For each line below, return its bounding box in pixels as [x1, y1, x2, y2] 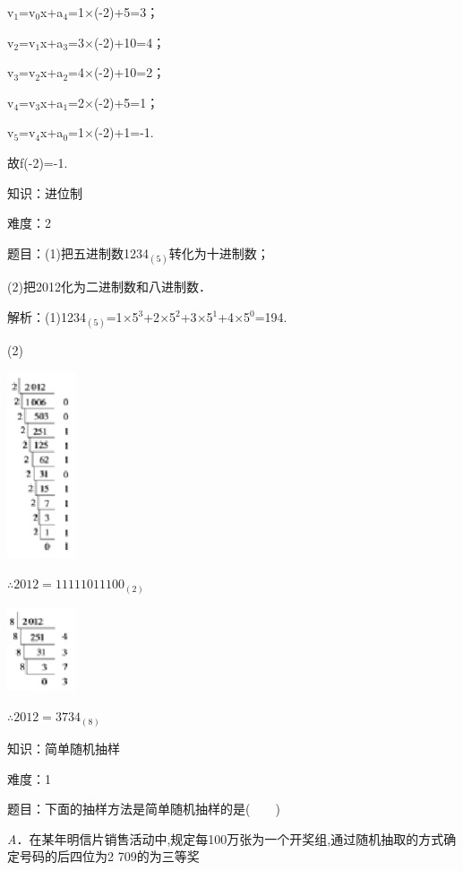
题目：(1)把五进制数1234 [7, 243, 149, 262]
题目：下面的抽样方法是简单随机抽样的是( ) [7, 799, 280, 818]
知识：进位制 [7, 183, 82, 202]
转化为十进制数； [168, 243, 270, 262]
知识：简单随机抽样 [7, 738, 120, 757]
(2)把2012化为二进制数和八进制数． [7, 276, 211, 295]
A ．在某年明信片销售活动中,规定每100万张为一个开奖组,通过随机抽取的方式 [7, 829, 444, 848]
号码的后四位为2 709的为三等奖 [19, 847, 200, 866]
